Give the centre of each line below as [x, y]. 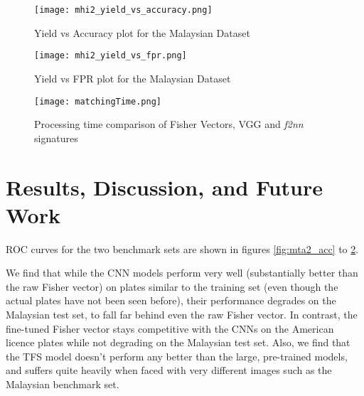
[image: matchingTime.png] [98, 101]
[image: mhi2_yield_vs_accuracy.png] [123, 10]
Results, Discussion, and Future [164, 187]
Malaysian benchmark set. [63, 384]
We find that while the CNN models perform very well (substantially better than [182, 273]
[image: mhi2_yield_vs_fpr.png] [111, 56]
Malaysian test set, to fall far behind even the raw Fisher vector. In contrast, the [182, 315]
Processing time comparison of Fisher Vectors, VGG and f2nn [169, 124]
